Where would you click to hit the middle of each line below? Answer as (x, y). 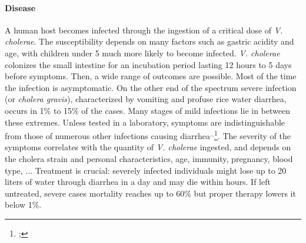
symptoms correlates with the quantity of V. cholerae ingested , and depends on (148, 147)
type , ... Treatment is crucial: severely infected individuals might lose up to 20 (146, 170)
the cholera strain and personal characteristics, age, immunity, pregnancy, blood (149, 158)
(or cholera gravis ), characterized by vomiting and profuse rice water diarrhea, (146, 99)
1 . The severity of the (252, 135)
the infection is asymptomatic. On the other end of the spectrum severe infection (151, 87)
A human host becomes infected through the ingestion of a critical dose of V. (144, 30)
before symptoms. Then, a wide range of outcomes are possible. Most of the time (151, 76)
